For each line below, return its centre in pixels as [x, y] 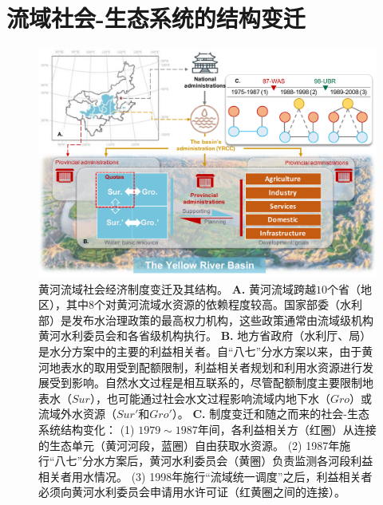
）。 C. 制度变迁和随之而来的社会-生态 [270, 414]
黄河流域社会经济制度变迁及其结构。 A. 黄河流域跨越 [177, 288]
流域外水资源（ [77, 414]
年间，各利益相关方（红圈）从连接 [287, 429]
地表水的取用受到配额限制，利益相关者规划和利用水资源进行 [205, 367]
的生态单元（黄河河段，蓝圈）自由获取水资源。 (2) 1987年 [189, 445]
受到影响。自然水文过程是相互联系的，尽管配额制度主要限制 [205, 383]
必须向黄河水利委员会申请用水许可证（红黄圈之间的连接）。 [192, 492]
